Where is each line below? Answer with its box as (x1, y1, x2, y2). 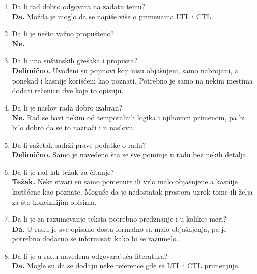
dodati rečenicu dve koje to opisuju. (12, 85, 124, 96)
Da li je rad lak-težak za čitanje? (12, 166, 114, 177)
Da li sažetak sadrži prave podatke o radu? (12, 139, 146, 150)
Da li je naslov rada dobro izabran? (12, 102, 123, 113)
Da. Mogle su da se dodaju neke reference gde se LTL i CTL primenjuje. (12, 260, 240, 271)
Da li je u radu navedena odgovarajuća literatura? (12, 250, 168, 261)
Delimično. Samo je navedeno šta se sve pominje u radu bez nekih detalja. (12, 149, 248, 160)
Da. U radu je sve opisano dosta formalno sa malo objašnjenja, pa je (12, 223, 227, 234)
